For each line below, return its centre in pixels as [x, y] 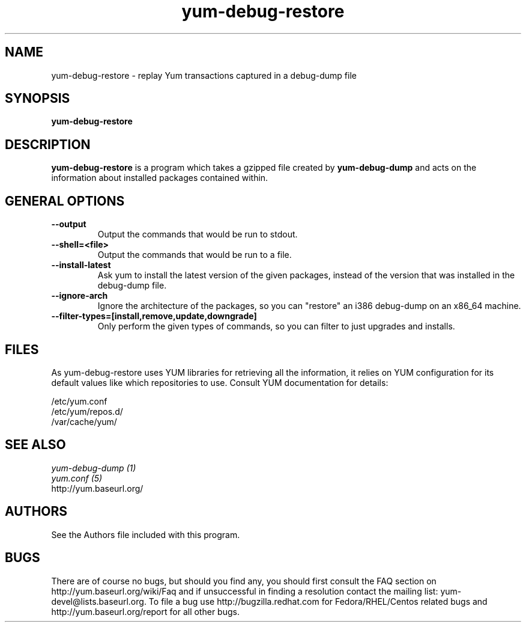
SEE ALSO [35, 445]
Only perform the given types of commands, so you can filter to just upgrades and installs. [276, 326]
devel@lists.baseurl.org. [99, 601]
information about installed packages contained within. [160, 178]
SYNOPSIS [38, 99]
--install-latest [81, 265]
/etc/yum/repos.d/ [87, 411]
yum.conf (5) [77, 478]
